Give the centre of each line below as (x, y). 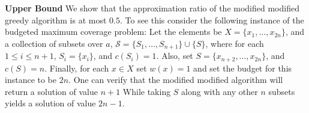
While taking (147, 91)
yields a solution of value (50, 103)
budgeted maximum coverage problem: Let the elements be (113, 32)
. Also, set (175, 56)
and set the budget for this (243, 68)
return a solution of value (51, 91)
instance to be (31, 80)
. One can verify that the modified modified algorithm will (176, 80)
